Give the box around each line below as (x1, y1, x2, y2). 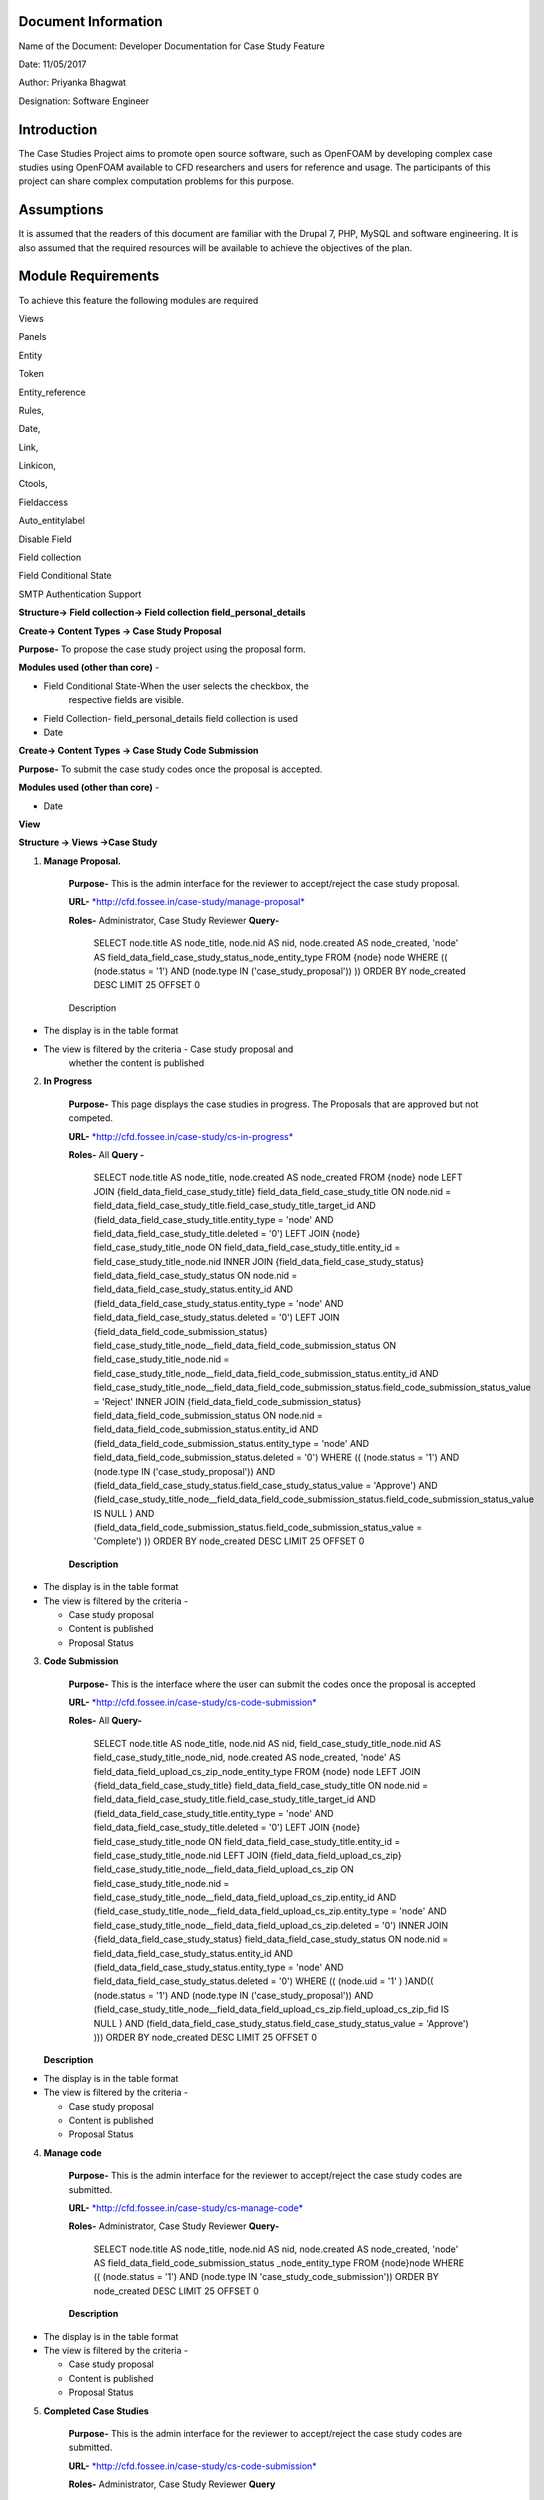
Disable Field (18, 533, 72, 545)
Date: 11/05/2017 (18, 58, 87, 70)
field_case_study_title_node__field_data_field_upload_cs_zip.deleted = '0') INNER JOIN (93, 1919, 449, 1931)
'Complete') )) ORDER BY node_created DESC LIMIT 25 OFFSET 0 (93, 1535, 365, 1547)
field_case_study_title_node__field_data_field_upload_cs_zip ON (93, 1863, 354, 1875)
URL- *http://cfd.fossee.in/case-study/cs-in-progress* (68, 1130, 294, 1142)
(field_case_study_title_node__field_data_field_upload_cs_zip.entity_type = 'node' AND (93, 1905, 447, 1917)
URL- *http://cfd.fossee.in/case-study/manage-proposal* (68, 896, 305, 908)
